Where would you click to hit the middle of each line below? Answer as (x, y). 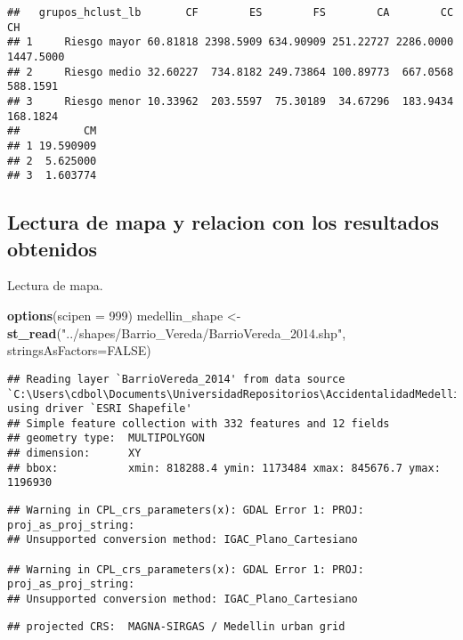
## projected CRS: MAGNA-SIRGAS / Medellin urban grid (176, 626)
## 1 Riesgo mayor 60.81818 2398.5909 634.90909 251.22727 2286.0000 (231, 42)
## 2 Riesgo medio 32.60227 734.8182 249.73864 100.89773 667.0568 (231, 72)
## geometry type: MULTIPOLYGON (106, 438)
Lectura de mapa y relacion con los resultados (223, 222)
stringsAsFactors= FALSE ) (79, 350)
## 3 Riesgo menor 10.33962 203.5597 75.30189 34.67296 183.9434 (231, 101)
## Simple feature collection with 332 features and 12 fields (199, 423)
